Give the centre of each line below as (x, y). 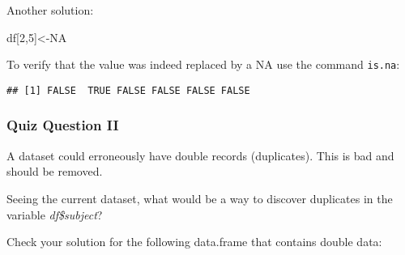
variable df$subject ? (55, 214)
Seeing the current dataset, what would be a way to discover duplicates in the (200, 198)
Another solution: (50, 10)
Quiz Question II (63, 125)
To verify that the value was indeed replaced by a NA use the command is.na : (203, 64)
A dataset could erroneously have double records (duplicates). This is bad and (200, 155)
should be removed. (55, 171)
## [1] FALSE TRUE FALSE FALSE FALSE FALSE (128, 90)
